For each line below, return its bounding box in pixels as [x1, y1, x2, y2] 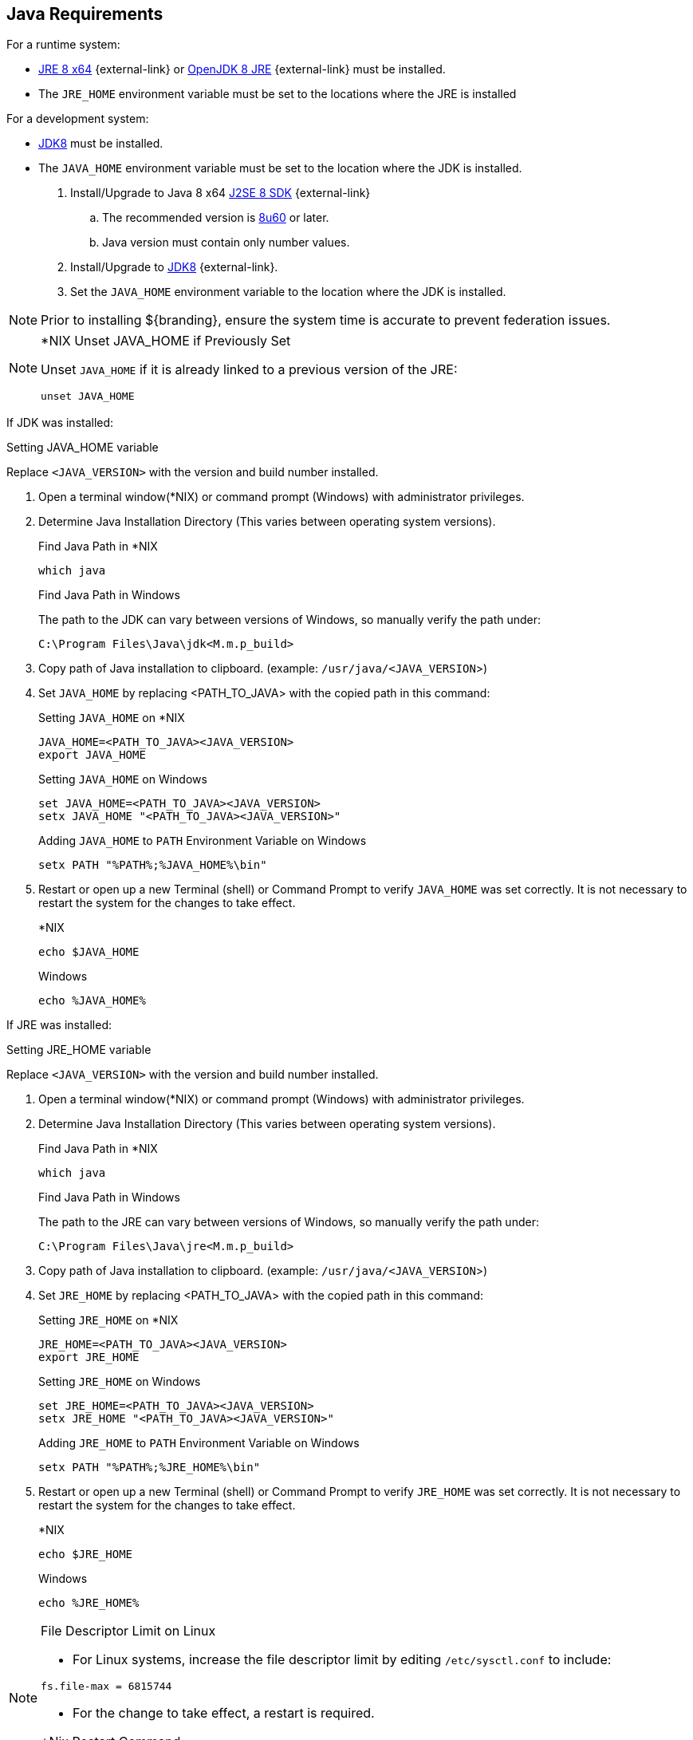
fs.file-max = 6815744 [41, 1680, 172, 1693]
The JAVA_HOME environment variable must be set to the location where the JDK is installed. [38, 161, 522, 176]
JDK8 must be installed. [38, 136, 163, 151]
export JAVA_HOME [38, 748, 146, 762]
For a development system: [6, 112, 149, 126]
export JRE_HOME [38, 1351, 140, 1364]
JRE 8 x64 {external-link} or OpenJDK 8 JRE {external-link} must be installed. [38, 62, 446, 77]
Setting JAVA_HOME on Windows [38, 772, 207, 787]
